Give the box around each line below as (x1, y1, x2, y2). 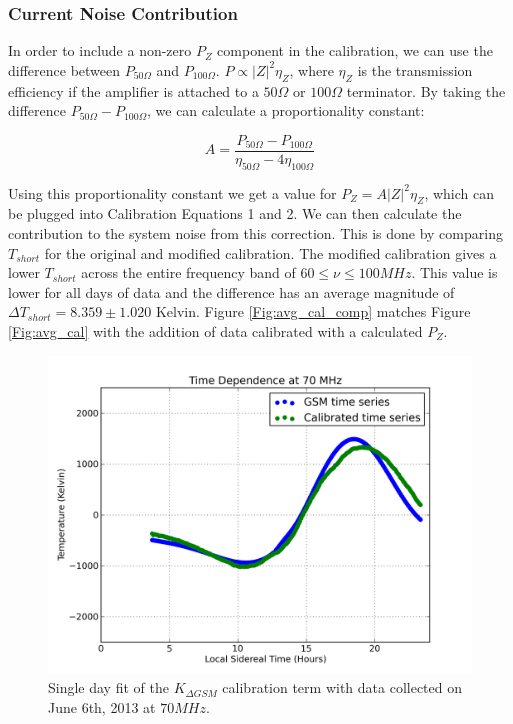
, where (289, 59, 334, 80)
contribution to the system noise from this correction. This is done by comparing (8, 223, 503, 244)
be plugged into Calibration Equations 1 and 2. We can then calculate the (8, 203, 462, 224)
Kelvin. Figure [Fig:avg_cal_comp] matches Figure (155, 301, 471, 322)
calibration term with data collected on (222, 677, 463, 698)
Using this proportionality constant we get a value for (8, 182, 337, 203)
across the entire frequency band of (81, 262, 296, 283)
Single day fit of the (48, 677, 169, 698)
